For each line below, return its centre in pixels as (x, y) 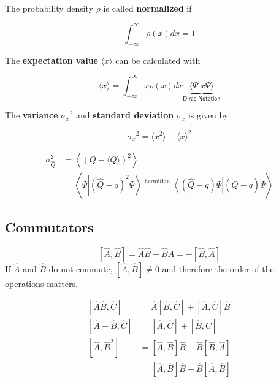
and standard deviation (125, 115)
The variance (32, 115)
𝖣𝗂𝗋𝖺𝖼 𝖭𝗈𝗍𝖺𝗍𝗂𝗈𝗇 (202, 98)
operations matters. (41, 283)
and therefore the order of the (218, 268)
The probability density (49, 8)
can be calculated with (158, 60)
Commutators (49, 227)
